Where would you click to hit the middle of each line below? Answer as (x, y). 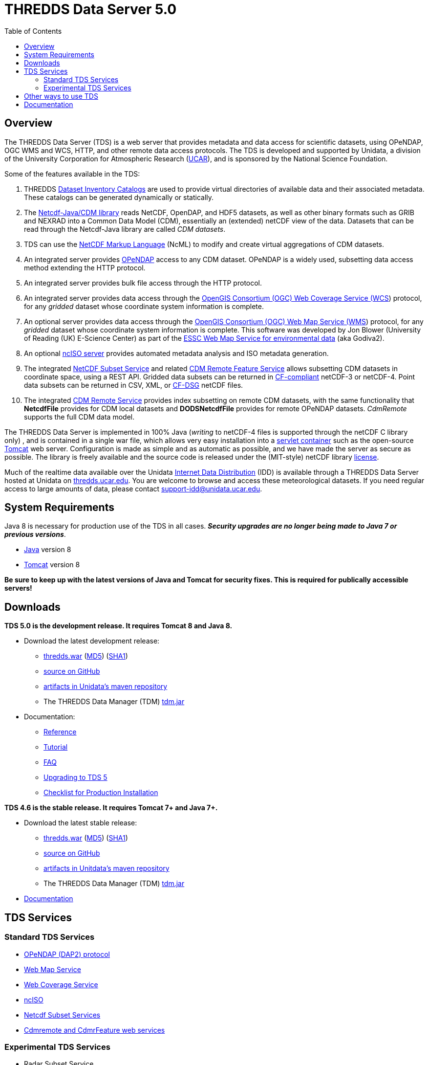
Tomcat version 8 (52, 565)
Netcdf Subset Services (62, 1015)
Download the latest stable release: (81, 823)
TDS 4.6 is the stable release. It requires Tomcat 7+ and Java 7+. (111, 808)
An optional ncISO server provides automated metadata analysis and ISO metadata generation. (176, 353)
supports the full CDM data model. (79, 417)
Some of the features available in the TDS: (72, 174)
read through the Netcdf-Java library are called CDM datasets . (125, 229)
